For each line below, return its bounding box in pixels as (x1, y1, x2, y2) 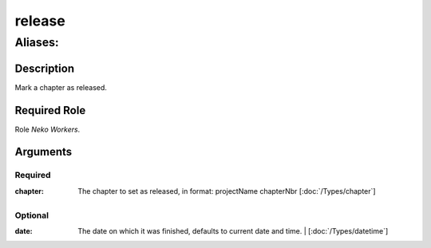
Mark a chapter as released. (14, 82, 108, 92)
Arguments (14, 145, 73, 159)
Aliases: (14, 35, 59, 49)
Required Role (14, 104, 86, 117)
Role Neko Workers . (14, 124, 81, 134)
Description (14, 61, 75, 75)
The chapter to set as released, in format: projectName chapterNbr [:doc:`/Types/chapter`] (77, 186, 376, 195)
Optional (14, 210, 49, 221)
